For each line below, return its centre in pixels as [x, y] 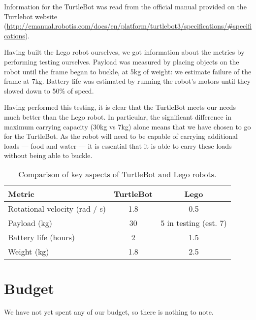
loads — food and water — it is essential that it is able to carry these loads [118, 145]
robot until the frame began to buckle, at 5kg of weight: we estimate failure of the [128, 71]
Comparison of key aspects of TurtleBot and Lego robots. [117, 174]
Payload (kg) [30, 223]
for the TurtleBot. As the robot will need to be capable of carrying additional [121, 136]
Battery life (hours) [41, 237]
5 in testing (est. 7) [194, 223]
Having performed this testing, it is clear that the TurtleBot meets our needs [120, 107]
